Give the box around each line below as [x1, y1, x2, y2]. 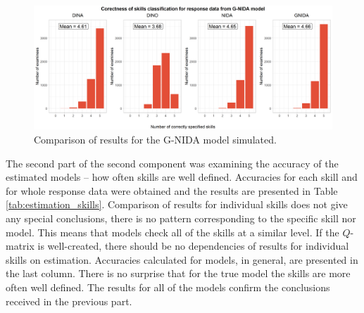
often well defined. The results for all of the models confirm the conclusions [6, 279, 330, 294]
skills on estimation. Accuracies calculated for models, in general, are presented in [6, 252, 358, 267]
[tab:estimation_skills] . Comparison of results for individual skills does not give [6, 197, 348, 212]
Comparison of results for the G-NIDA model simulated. [34, 132, 277, 146]
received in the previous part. [6, 293, 132, 308]
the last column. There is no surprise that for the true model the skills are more [6, 266, 351, 281]
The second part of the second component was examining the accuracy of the [6, 155, 339, 170]
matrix [6, 238, 34, 253]
